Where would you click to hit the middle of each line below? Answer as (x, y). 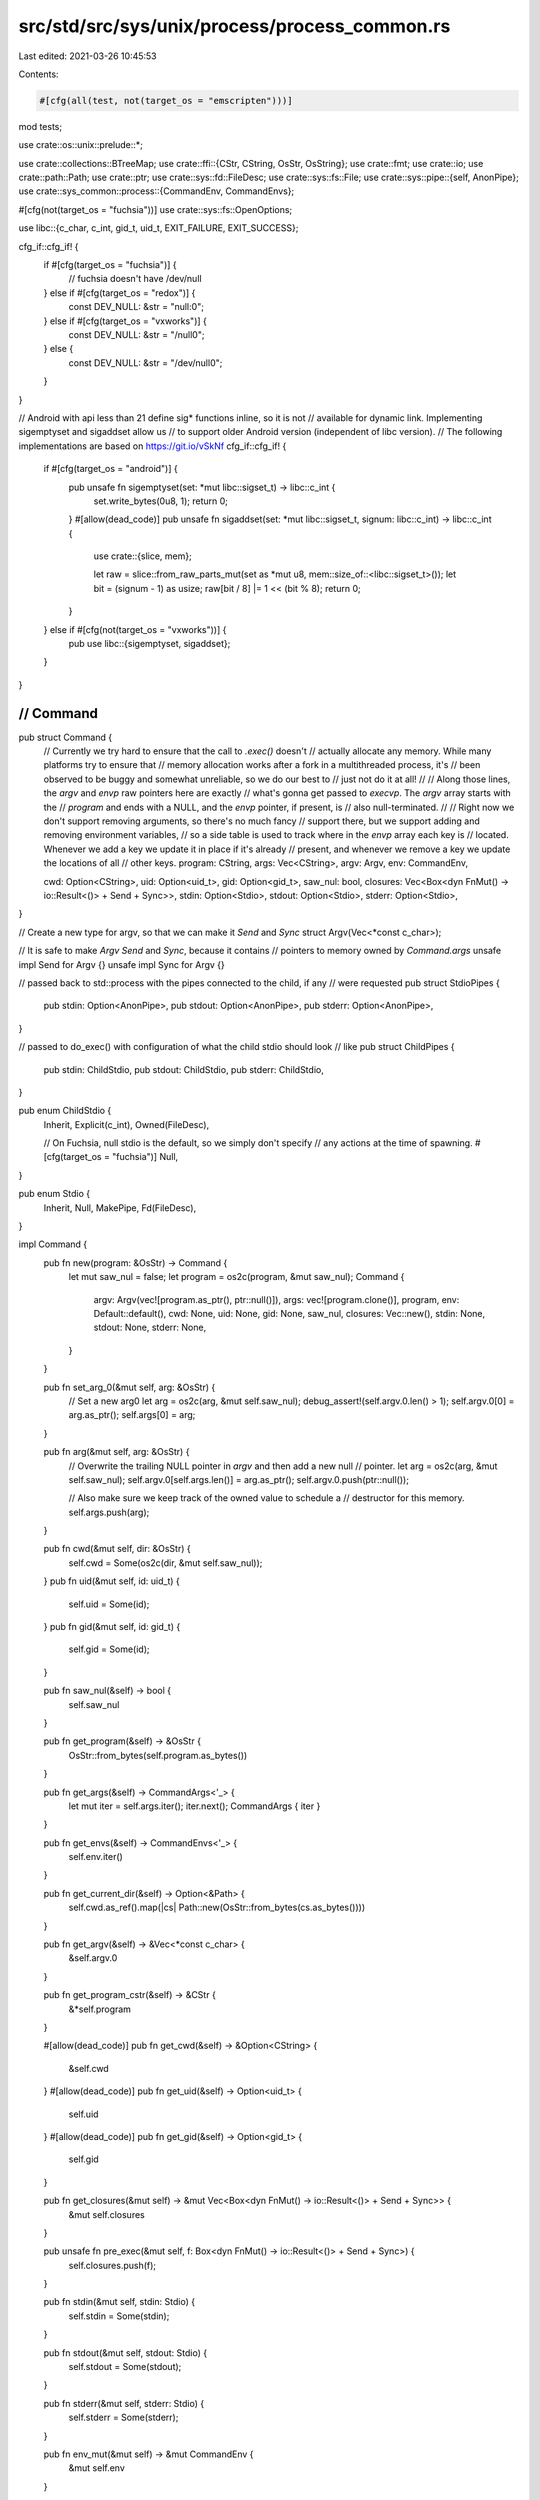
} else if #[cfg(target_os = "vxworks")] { (125, 321)
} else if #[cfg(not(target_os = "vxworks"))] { (135, 629)
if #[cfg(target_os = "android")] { (111, 469)
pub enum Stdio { (54, 1194)
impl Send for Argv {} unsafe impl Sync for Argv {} (121, 964)
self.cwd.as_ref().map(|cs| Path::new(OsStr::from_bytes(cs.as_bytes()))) (217, 1907)
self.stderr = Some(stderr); (123, 2417)
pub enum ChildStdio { (65, 1111)
